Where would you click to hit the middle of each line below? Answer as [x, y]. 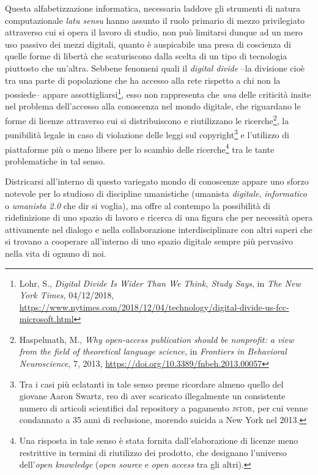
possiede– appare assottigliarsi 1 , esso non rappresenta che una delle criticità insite [158, 93]
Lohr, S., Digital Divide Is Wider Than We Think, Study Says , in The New [160, 283]
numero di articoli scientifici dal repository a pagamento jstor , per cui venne [164, 407]
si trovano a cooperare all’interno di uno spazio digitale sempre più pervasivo [149, 241]
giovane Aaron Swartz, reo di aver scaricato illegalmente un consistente [152, 396]
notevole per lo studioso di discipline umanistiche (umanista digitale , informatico [156, 193]
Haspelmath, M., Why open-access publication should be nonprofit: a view [157, 339]
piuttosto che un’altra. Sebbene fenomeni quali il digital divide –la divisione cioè [155, 68]
